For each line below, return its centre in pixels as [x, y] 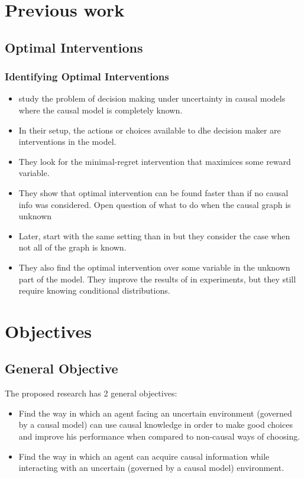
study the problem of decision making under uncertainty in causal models [152, 98]
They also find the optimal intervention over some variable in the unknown [154, 267]
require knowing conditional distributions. [94, 290]
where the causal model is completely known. [101, 110]
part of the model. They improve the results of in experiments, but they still [157, 279]
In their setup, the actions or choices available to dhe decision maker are [150, 130]
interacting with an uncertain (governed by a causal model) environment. [151, 468]
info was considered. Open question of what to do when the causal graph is [155, 204]
